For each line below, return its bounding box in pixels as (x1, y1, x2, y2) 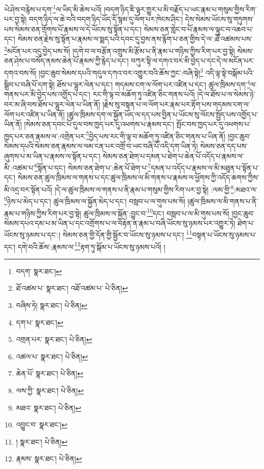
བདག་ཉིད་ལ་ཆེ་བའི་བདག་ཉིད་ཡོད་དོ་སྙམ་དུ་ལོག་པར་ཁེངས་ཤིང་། (29, 14, 183, 24)
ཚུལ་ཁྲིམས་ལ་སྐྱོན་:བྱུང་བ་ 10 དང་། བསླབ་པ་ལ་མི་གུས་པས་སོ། (83, 206, 229, 218)
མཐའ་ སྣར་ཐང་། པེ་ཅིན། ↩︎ (16, 402, 81, 413)
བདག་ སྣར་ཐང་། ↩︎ (16, 265, 62, 276)
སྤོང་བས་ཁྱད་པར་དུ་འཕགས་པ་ (176, 119, 251, 129)
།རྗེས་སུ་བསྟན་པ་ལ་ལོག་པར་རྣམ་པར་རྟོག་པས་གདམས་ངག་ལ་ (102, 98, 250, 109)
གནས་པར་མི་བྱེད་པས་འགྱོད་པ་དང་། (4, 89, 90, 99)
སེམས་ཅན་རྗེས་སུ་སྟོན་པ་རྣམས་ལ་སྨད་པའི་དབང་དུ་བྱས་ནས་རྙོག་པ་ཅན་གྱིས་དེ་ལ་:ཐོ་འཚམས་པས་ (17, 33, 252, 44)
